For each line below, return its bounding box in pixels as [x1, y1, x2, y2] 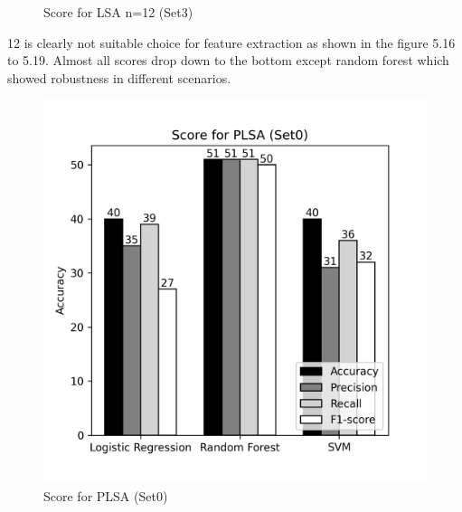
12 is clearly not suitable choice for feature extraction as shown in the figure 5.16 [7, 33, 456, 52]
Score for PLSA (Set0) [43, 486, 168, 505]
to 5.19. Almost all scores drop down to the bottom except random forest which [7, 51, 449, 70]
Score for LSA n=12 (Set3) [43, 3, 193, 21]
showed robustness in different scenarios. [7, 68, 231, 87]
